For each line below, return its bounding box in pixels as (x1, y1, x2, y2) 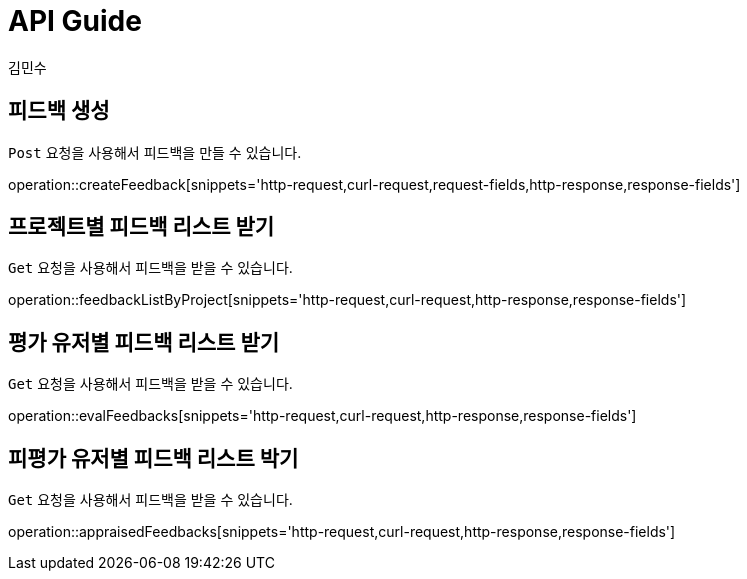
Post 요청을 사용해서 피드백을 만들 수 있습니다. (8, 143, 302, 161)
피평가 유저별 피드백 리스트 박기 (8, 445, 299, 471)
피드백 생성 (8, 98, 110, 124)
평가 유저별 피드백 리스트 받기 (8, 329, 280, 355)
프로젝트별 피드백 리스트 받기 (8, 214, 275, 240)
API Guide (8, 4, 142, 38)
